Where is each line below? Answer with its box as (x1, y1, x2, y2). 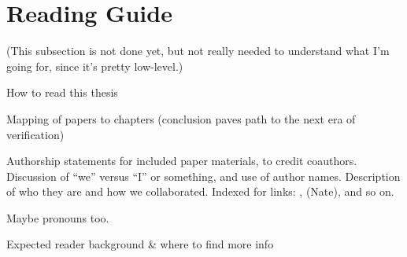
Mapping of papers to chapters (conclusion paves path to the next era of (6, 110, 356, 127)
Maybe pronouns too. (6, 209, 109, 226)
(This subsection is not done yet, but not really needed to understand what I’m (6, 42, 390, 59)
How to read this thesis (6, 84, 118, 101)
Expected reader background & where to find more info (6, 236, 274, 252)
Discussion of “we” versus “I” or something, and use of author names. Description (6, 167, 401, 184)
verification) (6, 126, 65, 142)
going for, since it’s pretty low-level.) (6, 57, 183, 74)
